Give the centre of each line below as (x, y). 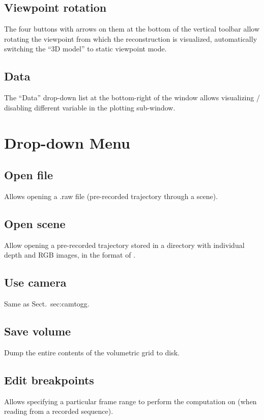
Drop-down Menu (67, 142)
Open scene (35, 223)
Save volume (38, 331)
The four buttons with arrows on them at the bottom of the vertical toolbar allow (132, 29)
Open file (28, 175)
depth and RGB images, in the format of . (70, 255)
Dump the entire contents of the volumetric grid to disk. (92, 352)
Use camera (35, 282)
